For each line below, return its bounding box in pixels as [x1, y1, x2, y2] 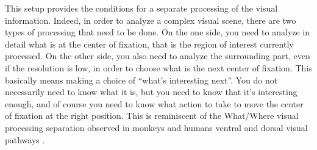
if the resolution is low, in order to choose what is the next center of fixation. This [5, 61, 312, 74]
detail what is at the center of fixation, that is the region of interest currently [5, 37, 294, 50]
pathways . [5, 133, 45, 146]
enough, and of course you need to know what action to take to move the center [5, 97, 304, 110]
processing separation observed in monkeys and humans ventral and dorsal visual [5, 121, 308, 134]
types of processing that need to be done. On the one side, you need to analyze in [5, 26, 310, 38]
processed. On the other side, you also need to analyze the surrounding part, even [5, 49, 310, 62]
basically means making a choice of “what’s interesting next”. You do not [5, 73, 278, 86]
